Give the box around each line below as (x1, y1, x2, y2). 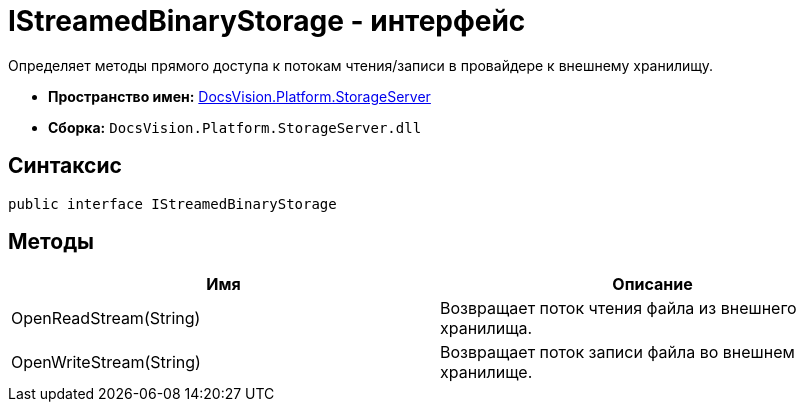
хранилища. (440, 318, 533, 339)
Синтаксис (8, 153, 122, 179)
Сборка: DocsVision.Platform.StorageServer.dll (48, 118, 422, 136)
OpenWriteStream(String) (11, 352, 201, 373)
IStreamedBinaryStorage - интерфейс (8, 4, 526, 38)
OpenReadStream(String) (11, 308, 201, 329)
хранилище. (440, 362, 533, 383)
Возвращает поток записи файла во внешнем (440, 342, 795, 363)
